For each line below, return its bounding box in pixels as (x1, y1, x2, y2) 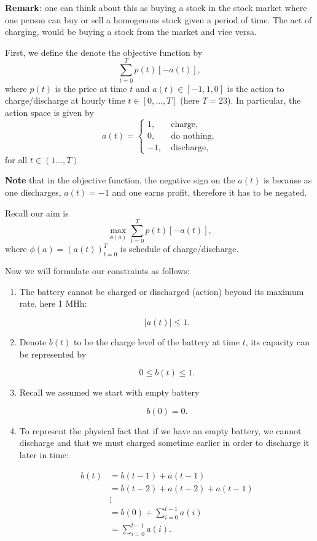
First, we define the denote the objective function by (5, 45, 203, 58)
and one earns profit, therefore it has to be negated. (112, 186, 307, 199)
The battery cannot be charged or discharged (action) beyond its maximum (19, 285, 304, 297)
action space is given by (5, 106, 94, 118)
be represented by (19, 347, 87, 360)
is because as (263, 174, 312, 186)
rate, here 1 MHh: (19, 297, 87, 310)
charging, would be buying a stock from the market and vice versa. (5, 25, 257, 38)
